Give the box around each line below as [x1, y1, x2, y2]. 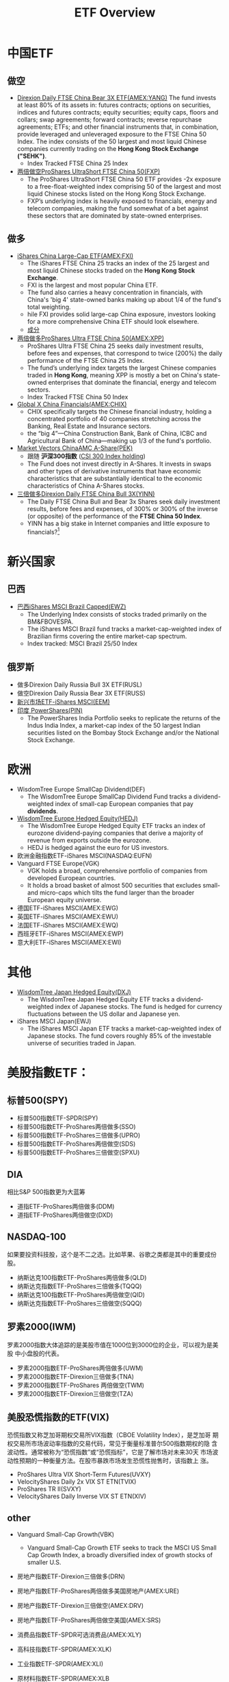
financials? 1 [27, 526, 60, 536]
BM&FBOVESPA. [27, 617, 74, 626]
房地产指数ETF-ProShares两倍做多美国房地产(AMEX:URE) [16, 1587, 180, 1596]
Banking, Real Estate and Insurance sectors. [27, 422, 152, 430]
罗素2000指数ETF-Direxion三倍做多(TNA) [16, 1372, 135, 1380]
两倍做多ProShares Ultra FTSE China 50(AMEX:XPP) [16, 334, 165, 342]
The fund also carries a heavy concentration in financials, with [27, 288, 203, 296]
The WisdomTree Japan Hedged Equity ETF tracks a [27, 995, 175, 1004]
